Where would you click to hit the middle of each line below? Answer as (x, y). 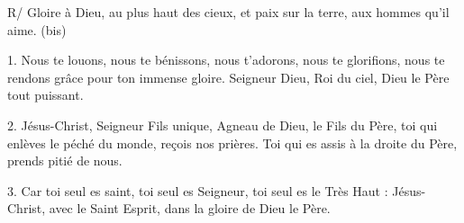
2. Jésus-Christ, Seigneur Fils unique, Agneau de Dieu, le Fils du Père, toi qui (223, 125)
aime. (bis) (37, 29)
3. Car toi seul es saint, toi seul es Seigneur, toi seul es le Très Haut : (198, 190)
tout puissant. (45, 95)
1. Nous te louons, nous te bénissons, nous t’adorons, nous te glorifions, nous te (226, 60)
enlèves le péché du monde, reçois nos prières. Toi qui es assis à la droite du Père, (232, 143)
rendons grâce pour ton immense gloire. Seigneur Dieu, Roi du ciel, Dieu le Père (228, 77)
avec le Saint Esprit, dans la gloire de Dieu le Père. (190, 208)
